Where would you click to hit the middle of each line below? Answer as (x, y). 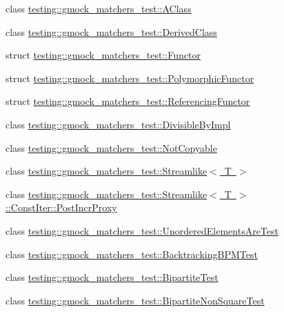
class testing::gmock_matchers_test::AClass (99, 8)
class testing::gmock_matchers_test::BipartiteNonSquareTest (135, 300)
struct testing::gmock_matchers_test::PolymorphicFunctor (130, 78)
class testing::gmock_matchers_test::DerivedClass (111, 31)
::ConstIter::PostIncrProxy (61, 207)
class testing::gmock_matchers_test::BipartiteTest (112, 277)
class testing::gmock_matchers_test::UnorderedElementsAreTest (142, 230)
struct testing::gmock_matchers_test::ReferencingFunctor (128, 101)
